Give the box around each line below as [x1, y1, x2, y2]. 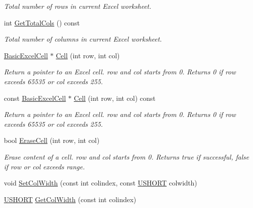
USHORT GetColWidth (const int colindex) [4, 194, 137, 204]
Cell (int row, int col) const [73, 92, 156, 103]
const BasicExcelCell [4, 92, 66, 103]
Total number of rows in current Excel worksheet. [4, 1, 152, 11]
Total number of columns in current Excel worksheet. [4, 34, 162, 44]
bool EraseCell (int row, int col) [4, 135, 100, 145]
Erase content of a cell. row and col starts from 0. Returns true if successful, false [4, 151, 249, 162]
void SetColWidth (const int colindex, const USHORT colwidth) [4, 178, 197, 188]
